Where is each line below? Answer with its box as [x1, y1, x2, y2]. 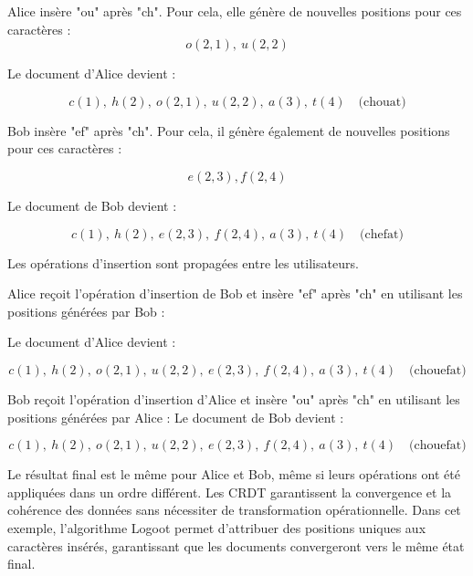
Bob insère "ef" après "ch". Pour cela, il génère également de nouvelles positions [7, 120, 450, 140]
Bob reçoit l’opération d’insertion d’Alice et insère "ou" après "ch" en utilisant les [7, 389, 460, 408]
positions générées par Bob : [7, 301, 165, 320]
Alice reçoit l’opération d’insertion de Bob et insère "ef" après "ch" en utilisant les [7, 284, 463, 303]
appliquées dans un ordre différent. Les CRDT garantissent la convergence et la [7, 482, 452, 501]
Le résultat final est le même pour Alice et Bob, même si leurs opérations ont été [7, 465, 460, 484]
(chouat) [358, 95, 406, 109]
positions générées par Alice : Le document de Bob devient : [7, 407, 344, 426]
